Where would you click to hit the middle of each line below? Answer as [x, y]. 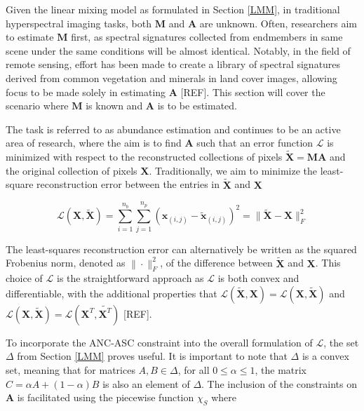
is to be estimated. [197, 106]
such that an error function [255, 143]
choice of [24, 278]
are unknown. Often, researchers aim [278, 23]
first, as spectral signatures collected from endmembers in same [207, 37]
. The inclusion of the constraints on [279, 383]
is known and [114, 106]
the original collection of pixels [72, 170]
